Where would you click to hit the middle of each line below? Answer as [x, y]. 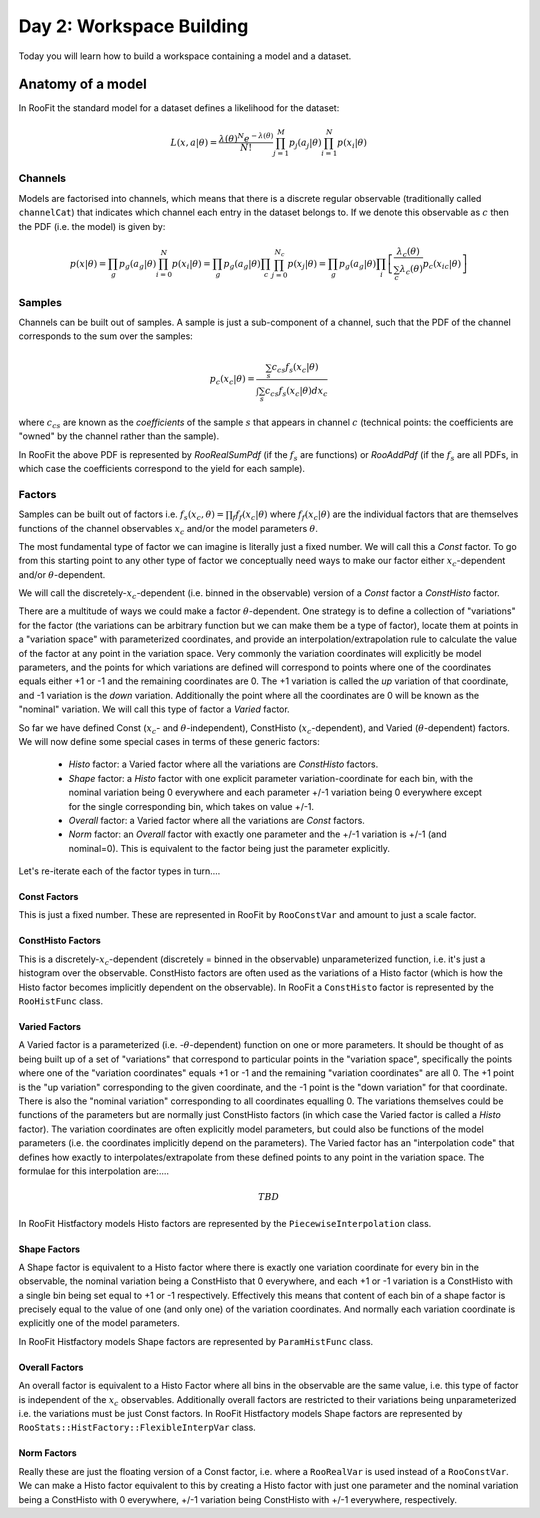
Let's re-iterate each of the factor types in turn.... [119, 871]
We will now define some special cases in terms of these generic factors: [169, 741]
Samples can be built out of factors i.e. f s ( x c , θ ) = [121, 515]
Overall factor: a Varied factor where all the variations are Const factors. [216, 820]
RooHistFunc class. [61, 1001]
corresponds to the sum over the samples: [106, 336]
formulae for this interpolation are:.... [94, 1171]
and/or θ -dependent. [62, 574]
